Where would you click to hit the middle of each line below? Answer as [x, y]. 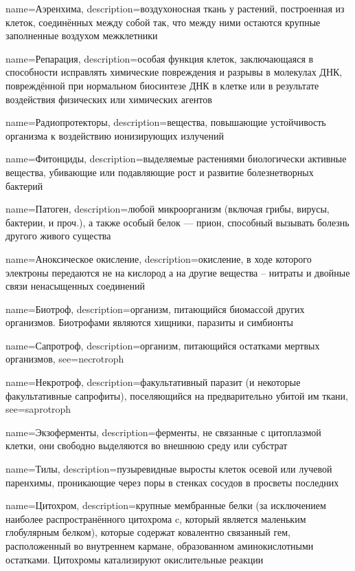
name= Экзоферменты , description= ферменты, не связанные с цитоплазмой [163, 432]
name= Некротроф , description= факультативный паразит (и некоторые [153, 382]
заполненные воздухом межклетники [82, 35]
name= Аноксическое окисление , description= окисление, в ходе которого [159, 258]
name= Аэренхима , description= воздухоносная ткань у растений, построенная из [175, 8]
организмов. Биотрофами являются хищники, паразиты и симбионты [149, 322]
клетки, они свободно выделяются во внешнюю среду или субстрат [147, 445]
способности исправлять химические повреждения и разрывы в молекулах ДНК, [174, 72]
